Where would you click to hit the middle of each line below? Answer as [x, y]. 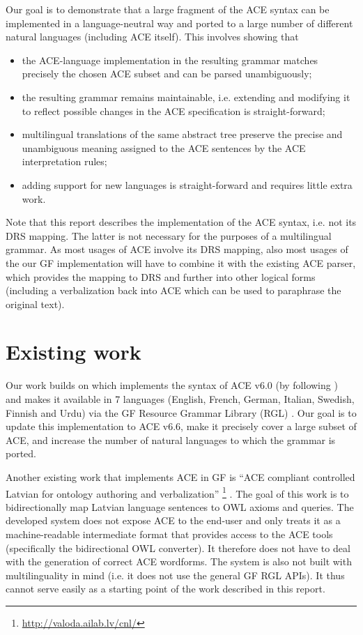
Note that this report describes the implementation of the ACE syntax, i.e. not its [181, 222]
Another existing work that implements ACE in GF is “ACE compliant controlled [180, 476]
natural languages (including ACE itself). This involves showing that [152, 37]
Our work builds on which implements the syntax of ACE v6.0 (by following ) [172, 385]
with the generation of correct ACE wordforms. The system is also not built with [179, 561]
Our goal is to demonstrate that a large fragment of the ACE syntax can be [168, 9]
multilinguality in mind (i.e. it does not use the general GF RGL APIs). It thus [175, 575]
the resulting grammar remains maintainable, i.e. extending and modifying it [186, 97]
